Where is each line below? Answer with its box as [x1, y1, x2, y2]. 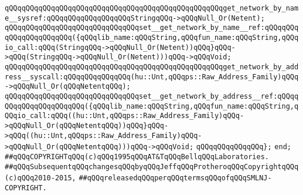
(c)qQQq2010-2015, [5, 174, 76, 183]
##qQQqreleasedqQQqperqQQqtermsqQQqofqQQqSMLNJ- [79, 174, 272, 183]
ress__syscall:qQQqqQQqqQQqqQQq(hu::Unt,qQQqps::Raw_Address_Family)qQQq [5, 72, 299, 81]
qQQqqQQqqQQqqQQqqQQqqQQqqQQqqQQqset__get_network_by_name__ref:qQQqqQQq [5, 23, 299, 32]
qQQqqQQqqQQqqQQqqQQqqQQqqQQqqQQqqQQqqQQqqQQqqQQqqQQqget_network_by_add [5, 62, 299, 71]
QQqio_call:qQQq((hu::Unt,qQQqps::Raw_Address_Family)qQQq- [5, 112, 244, 120]
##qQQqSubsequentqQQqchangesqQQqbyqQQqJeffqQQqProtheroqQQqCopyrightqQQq [5, 162, 299, 171]
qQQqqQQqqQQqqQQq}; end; [196, 143, 291, 152]
